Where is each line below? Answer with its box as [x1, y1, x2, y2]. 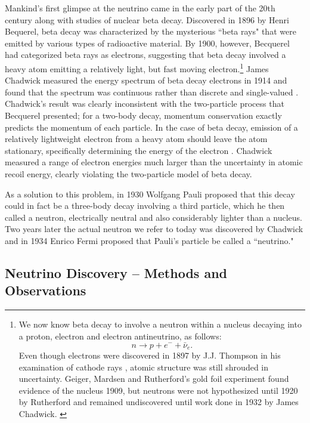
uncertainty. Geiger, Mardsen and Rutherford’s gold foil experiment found [18, 372, 289, 385]
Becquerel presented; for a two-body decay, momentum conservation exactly [5, 109, 282, 121]
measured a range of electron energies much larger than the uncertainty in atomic [5, 156, 303, 168]
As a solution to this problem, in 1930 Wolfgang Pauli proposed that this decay [5, 187, 295, 200]
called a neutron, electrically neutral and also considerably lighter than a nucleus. [5, 211, 303, 223]
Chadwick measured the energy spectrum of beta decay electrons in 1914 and [5, 74, 287, 87]
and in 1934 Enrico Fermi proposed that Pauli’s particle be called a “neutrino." [5, 234, 294, 246]
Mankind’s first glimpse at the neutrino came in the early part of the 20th [5, 2, 275, 14]
